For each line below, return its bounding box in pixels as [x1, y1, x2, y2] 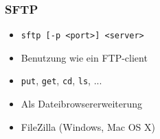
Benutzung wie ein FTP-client [21, 50, 148, 64]
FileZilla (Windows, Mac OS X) [21, 119, 155, 134]
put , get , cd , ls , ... [21, 73, 102, 88]
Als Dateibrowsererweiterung [21, 97, 143, 111]
